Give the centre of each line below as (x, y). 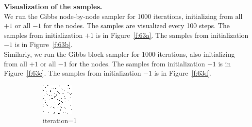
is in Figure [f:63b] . (44, 44)
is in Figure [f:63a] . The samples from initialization (172, 35)
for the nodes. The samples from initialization (137, 63)
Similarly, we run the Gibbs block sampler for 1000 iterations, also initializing (119, 54)
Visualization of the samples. (53, 6)
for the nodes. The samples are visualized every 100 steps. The (136, 25)
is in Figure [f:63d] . (183, 73)
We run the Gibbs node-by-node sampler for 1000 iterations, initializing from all (123, 16)
